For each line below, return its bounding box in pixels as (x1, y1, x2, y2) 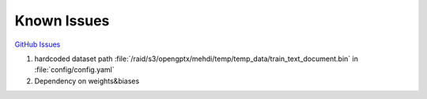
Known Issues (14, 12, 110, 29)
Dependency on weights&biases (34, 76, 140, 86)
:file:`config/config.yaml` (34, 65, 115, 74)
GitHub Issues (14, 40, 61, 49)
